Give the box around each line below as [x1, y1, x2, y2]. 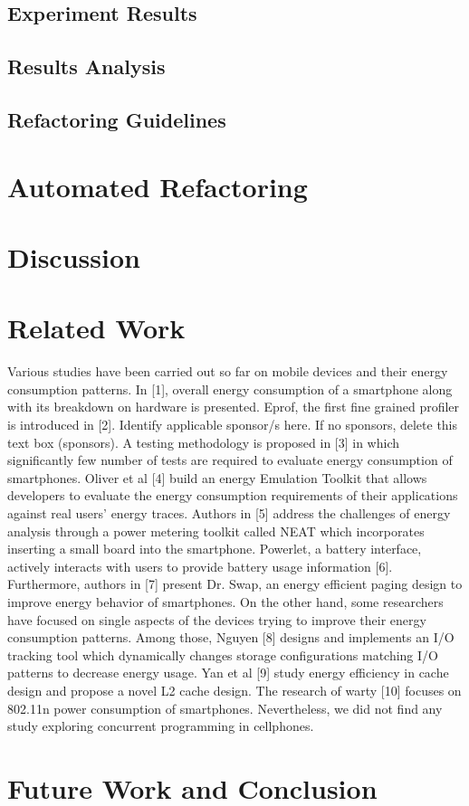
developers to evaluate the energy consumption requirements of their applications [7, 486, 458, 505]
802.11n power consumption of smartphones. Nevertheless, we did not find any [7, 698, 443, 717]
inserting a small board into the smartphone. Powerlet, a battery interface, [7, 539, 422, 558]
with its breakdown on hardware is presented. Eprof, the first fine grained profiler [7, 397, 460, 416]
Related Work [7, 309, 186, 346]
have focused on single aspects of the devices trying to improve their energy [7, 610, 426, 629]
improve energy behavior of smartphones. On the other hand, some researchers [7, 592, 444, 611]
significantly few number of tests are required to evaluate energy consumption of [7, 450, 453, 469]
